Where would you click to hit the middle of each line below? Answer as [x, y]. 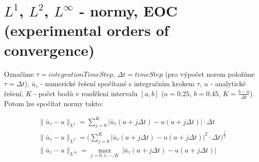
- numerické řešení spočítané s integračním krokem [118, 83]
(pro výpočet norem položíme [210, 74]
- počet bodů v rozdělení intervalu [86, 93]
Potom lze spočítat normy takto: [54, 103]
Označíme [19, 74]
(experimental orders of [87, 30]
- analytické [228, 83]
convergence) [49, 50]
